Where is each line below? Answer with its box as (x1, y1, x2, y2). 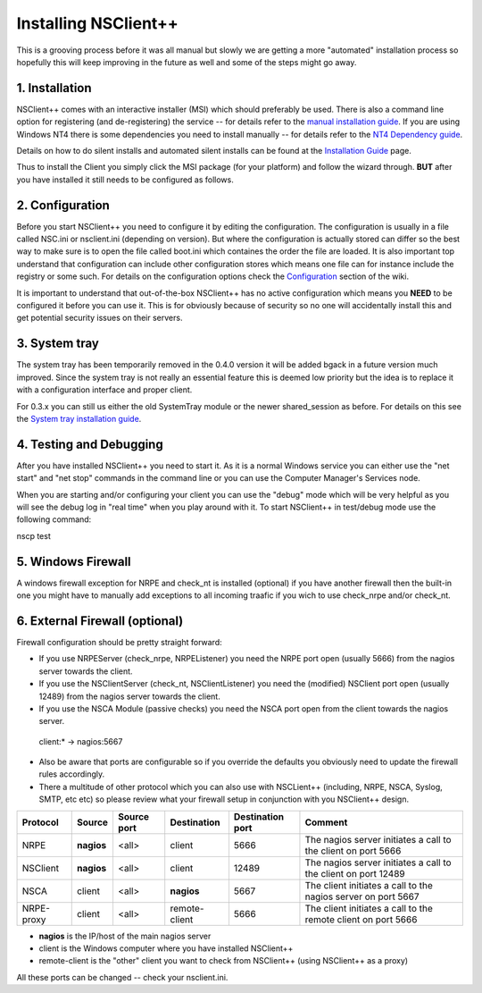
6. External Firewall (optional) (16, 613, 184, 628)
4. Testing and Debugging (16, 436, 164, 451)
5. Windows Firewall (16, 554, 131, 569)
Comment (304, 816, 348, 829)
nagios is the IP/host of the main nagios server (38, 930, 212, 941)
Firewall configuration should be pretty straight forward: (16, 636, 222, 647)
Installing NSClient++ (16, 13, 179, 33)
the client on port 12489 (304, 867, 405, 879)
